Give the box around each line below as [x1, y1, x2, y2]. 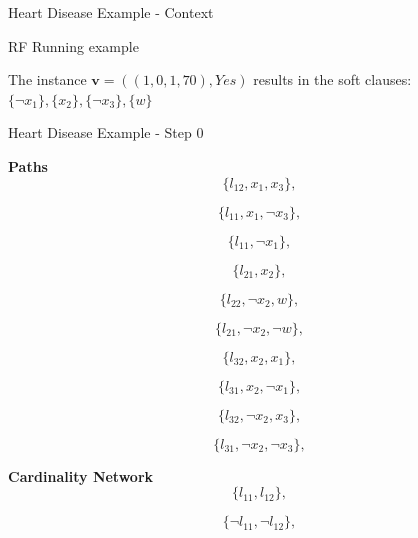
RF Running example [8, 35, 139, 56]
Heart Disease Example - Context [8, 2, 214, 22]
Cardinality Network [8, 465, 154, 486]
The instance [8, 69, 87, 90]
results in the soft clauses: [253, 69, 412, 90]
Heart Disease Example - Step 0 [8, 122, 204, 143]
